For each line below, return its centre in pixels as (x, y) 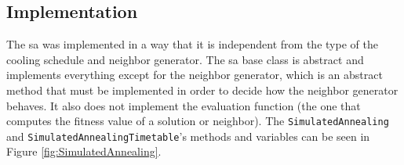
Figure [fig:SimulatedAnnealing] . (84, 151)
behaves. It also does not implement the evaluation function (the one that (184, 105)
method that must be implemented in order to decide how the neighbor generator (202, 90)
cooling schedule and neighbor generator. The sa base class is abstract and (185, 59)
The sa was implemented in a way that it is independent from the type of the (192, 44)
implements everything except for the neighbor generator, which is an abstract (195, 75)
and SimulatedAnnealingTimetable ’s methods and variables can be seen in (188, 136)
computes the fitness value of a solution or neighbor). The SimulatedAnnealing (198, 121)
